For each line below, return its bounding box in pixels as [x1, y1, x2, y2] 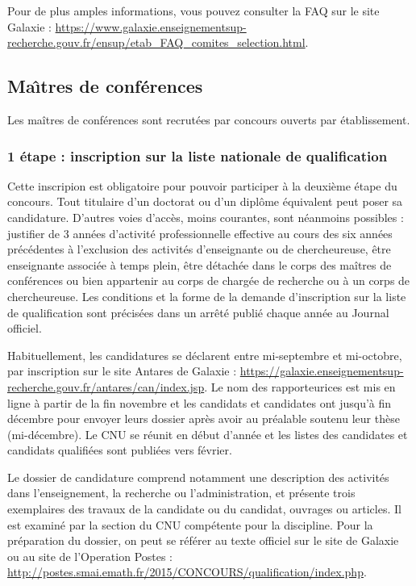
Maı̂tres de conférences [7, 73, 203, 98]
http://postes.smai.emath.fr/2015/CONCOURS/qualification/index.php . [7, 563, 367, 580]
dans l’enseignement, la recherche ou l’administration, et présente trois [7, 484, 356, 501]
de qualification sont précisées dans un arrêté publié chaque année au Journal [7, 303, 389, 320]
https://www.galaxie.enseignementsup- [55, 18, 247, 35]
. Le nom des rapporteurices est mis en [204, 378, 396, 395]
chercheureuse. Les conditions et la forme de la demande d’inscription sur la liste [7, 287, 406, 304]
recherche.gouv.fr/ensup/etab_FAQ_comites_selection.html [7, 34, 306, 51]
